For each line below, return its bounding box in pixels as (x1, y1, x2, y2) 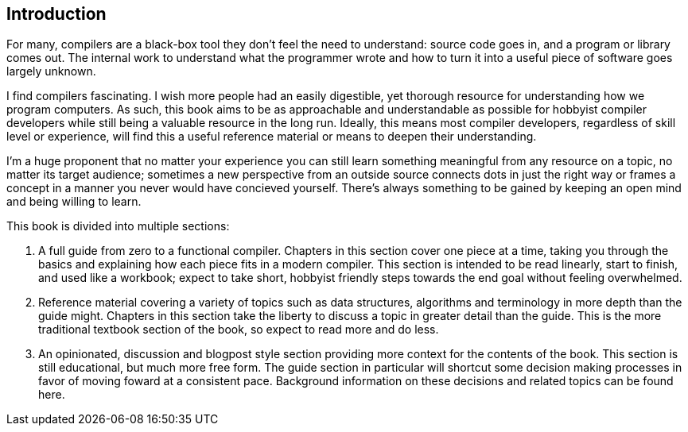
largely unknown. (6, 64, 96, 79)
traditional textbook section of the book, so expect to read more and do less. (38, 322, 439, 337)
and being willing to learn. (6, 195, 142, 209)
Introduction (6, 4, 107, 24)
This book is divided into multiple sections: (6, 219, 230, 233)
